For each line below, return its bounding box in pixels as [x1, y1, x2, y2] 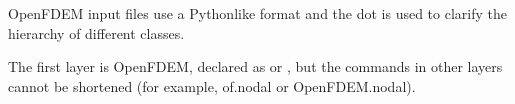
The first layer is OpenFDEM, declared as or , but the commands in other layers [8, 56, 503, 77]
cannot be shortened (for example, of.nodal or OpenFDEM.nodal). [8, 75, 416, 96]
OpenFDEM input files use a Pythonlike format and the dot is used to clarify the [8, 3, 507, 23]
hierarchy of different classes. [8, 22, 185, 43]
